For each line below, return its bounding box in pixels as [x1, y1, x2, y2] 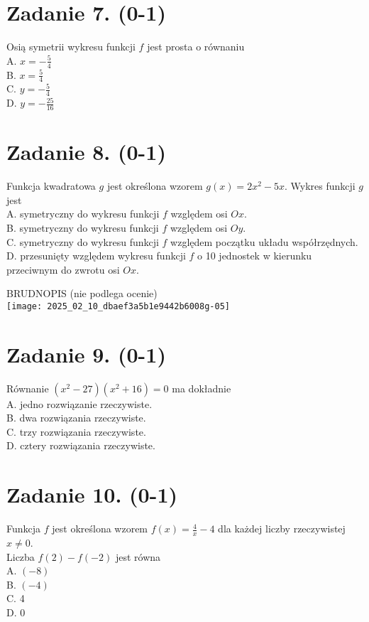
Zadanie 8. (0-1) [6, 137, 166, 166]
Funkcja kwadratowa [6, 178, 96, 193]
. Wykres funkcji [284, 178, 356, 193]
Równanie [6, 380, 49, 395]
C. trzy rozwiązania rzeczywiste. [6, 424, 146, 439]
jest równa [115, 549, 161, 564]
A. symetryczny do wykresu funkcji [6, 206, 160, 221]
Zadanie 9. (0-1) [6, 339, 166, 368]
